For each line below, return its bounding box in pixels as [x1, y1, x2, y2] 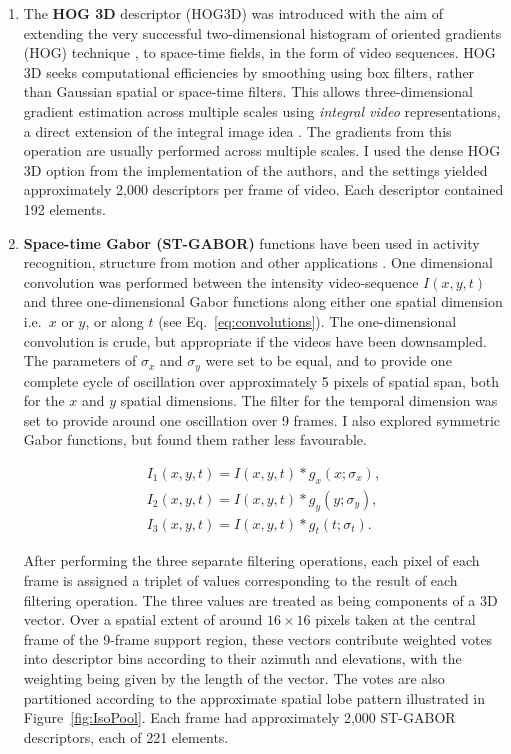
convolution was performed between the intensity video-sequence [23, 271, 419, 292]
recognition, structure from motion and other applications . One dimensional [23, 252, 493, 273]
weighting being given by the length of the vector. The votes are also [23, 667, 445, 688]
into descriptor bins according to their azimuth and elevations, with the [23, 648, 462, 669]
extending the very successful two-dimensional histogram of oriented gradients [23, 22, 502, 43]
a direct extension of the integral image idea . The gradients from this [23, 120, 452, 141]
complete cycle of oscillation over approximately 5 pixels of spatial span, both [23, 370, 500, 391]
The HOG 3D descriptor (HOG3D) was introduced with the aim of [23, 3, 443, 23]
